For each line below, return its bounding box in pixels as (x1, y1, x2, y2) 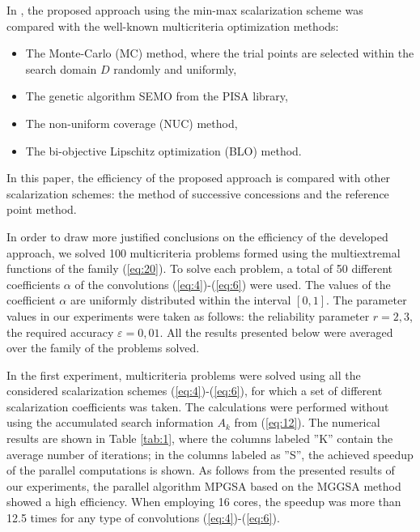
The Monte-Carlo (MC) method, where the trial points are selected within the (25, 45, 414, 62)
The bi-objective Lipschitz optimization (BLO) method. (25, 142, 302, 159)
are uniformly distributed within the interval (70, 292, 291, 309)
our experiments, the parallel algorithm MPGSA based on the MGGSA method (6, 477, 401, 494)
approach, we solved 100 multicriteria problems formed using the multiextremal (6, 244, 401, 261)
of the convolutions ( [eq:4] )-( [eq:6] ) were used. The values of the (74, 275, 391, 292)
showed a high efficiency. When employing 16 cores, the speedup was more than (6, 493, 401, 510)
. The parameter (326, 292, 407, 309)
